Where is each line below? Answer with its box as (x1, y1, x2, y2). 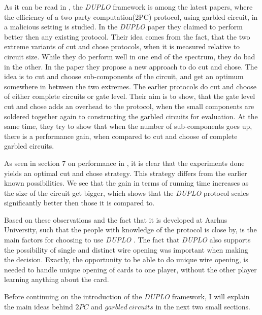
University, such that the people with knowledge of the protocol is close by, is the (4, 224, 257, 235)
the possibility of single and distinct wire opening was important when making (4, 244, 248, 255)
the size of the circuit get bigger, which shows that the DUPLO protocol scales (4, 187, 249, 198)
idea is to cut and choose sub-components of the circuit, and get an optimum (4, 71, 244, 82)
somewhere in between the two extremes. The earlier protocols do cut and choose (4, 81, 257, 91)
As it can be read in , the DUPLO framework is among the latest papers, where (4, 2, 253, 12)
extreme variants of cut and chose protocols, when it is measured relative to (4, 41, 240, 52)
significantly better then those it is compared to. (4, 197, 155, 208)
